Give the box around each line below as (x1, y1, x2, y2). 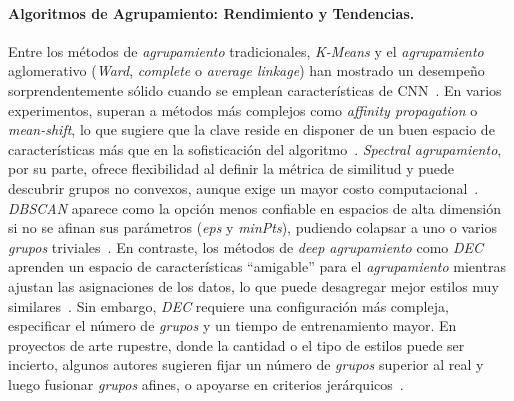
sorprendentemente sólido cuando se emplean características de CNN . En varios (8, 79, 502, 100)
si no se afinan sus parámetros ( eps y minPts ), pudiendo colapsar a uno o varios (8, 217, 497, 238)
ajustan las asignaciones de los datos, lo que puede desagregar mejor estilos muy (8, 275, 499, 296)
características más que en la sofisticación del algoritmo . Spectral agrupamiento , (8, 138, 502, 159)
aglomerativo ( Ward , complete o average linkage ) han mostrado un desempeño (8, 60, 485, 81)
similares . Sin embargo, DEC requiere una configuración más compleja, (8, 295, 449, 316)
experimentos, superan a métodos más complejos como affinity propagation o (8, 99, 478, 120)
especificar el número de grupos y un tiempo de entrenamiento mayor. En (8, 315, 457, 336)
